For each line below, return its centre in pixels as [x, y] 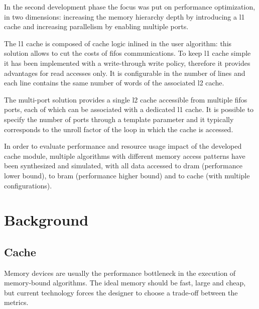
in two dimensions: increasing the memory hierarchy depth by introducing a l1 [124, 16]
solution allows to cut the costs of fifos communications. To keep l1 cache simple [127, 53]
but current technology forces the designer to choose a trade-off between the [121, 292]
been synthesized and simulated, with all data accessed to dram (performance [123, 166]
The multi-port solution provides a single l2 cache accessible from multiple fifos [126, 99]
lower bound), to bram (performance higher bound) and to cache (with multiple [127, 175]
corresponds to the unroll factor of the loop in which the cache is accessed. [119, 129]
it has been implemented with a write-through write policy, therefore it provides [127, 63]
